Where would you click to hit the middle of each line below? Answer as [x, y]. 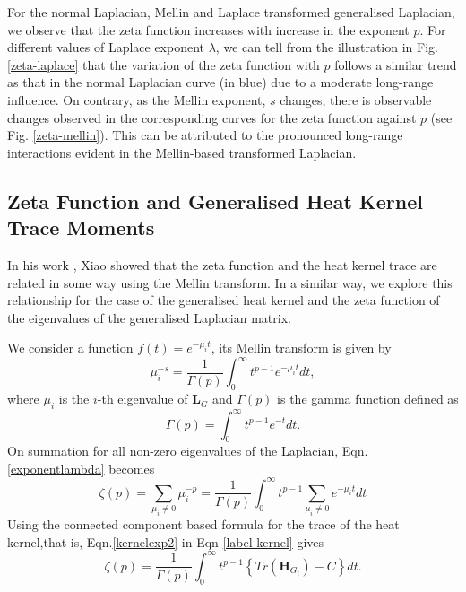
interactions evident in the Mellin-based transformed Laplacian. [182, 152]
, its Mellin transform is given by [301, 348]
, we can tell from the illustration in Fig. [327, 47]
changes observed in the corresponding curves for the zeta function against [212, 117]
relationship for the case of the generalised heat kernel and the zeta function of [224, 300]
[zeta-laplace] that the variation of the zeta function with [164, 64]
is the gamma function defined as [368, 399]
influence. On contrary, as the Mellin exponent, [137, 99]
